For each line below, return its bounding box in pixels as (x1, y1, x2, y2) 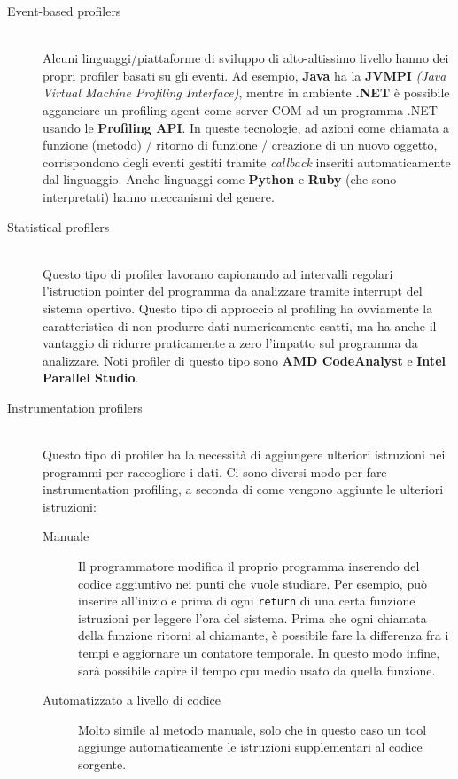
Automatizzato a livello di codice (43, 690, 221, 709)
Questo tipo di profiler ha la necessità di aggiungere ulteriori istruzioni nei (43, 445, 446, 464)
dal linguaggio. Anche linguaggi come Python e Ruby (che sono (43, 170, 397, 189)
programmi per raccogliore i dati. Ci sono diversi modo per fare (43, 462, 387, 481)
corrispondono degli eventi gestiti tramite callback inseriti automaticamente (43, 152, 451, 171)
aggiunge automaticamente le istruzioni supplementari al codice (78, 737, 423, 756)
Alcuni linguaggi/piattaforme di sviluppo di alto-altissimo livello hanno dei (43, 49, 449, 67)
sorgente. (78, 755, 127, 774)
